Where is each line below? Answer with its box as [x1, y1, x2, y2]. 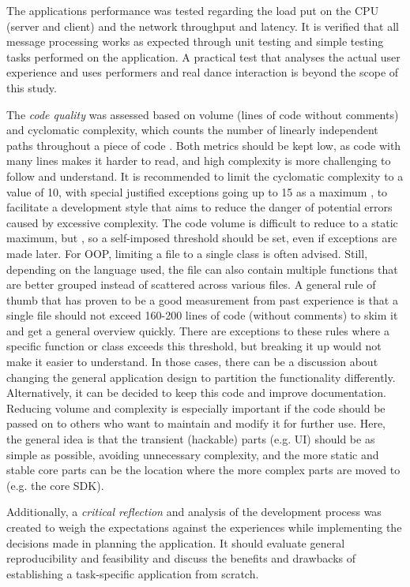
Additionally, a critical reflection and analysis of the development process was [6, 503, 382, 520]
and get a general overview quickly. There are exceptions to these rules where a [6, 322, 389, 338]
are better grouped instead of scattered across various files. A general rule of [6, 276, 376, 293]
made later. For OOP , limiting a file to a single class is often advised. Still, [6, 245, 368, 261]
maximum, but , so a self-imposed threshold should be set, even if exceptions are [6, 230, 397, 246]
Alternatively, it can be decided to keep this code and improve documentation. [6, 384, 386, 401]
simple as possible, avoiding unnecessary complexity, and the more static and [6, 446, 379, 462]
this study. [6, 79, 57, 95]
